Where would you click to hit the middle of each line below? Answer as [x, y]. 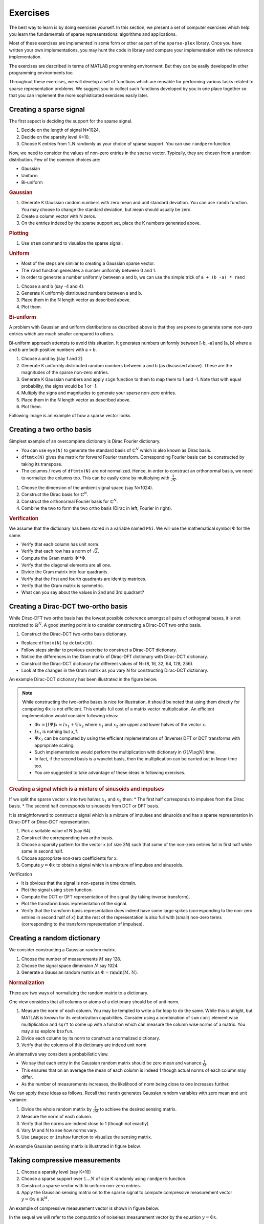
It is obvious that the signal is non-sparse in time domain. [79, 883]
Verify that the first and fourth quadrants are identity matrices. [84, 579]
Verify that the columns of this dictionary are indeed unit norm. [84, 1045]
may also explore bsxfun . [47, 1031]
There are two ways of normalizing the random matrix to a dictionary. [79, 993]
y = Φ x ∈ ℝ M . [35, 1199]
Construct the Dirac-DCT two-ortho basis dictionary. [74, 634]
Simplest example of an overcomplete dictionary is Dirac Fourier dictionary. [85, 441]
